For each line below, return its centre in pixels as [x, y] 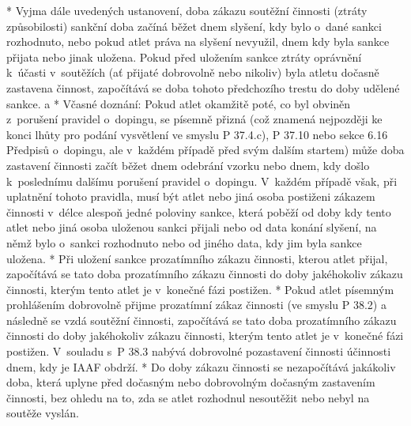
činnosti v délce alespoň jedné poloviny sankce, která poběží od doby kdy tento [199, 211]
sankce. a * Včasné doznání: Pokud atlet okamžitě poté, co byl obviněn [179, 103]
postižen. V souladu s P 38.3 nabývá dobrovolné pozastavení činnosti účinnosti [199, 351]
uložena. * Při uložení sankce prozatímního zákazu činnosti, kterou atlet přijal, [197, 258]
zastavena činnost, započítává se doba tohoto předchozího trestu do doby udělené [203, 87]
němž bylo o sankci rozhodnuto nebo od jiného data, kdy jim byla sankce [184, 242]
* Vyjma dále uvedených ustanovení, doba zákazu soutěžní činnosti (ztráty [187, 10]
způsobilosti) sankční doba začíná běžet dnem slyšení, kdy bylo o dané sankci [194, 26]
